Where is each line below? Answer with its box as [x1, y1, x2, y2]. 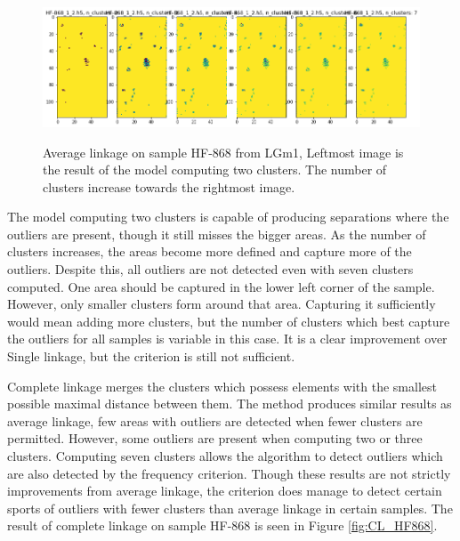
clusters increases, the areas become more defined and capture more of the [7, 242, 412, 261]
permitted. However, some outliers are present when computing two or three [7, 429, 423, 448]
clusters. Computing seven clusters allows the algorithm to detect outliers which [7, 447, 443, 465]
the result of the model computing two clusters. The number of [43, 160, 387, 179]
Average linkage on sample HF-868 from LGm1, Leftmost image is [43, 142, 404, 161]
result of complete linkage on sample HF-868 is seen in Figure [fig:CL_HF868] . [7, 516, 438, 535]
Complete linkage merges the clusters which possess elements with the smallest [7, 376, 437, 395]
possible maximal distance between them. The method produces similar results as [7, 394, 452, 413]
